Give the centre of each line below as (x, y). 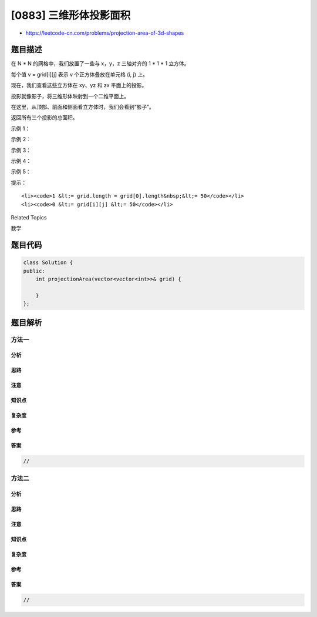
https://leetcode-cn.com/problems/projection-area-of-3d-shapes (105, 33)
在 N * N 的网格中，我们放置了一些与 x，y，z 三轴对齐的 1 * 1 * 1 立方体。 (100, 64)
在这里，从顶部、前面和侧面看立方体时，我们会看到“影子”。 (83, 107)
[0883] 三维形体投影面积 (71, 15)
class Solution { (48, 263)
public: (34, 271)
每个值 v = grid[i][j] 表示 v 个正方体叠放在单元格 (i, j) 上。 (80, 74)
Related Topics (29, 217)
